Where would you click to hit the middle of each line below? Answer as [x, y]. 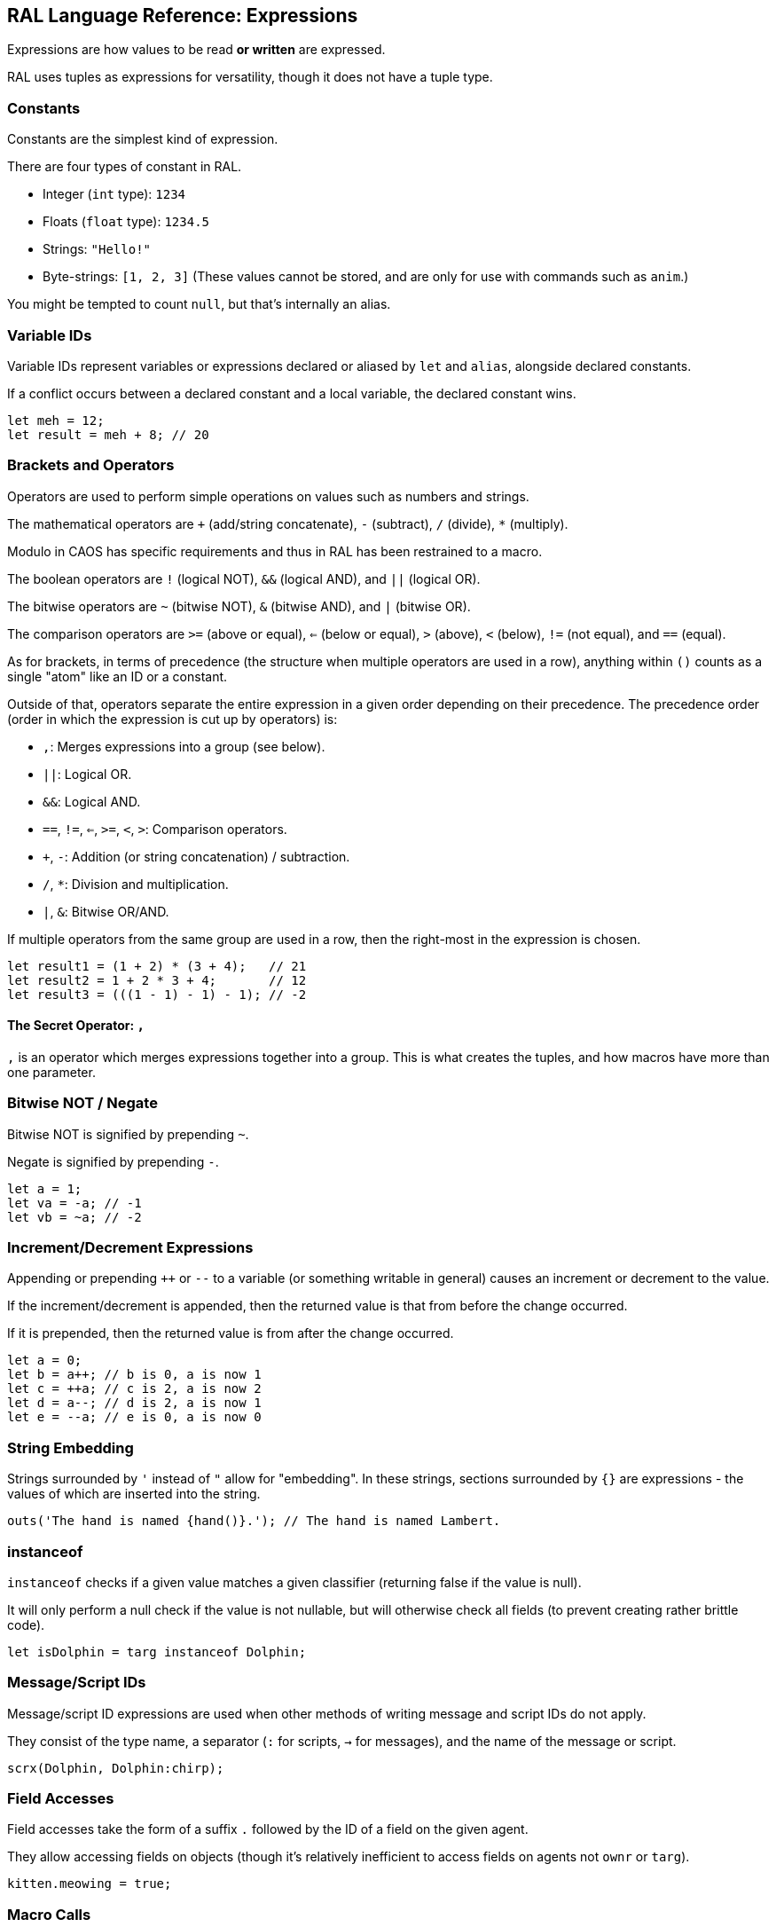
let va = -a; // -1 [74, 1203]
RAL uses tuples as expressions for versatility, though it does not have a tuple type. [250, 77]
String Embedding [71, 1447]
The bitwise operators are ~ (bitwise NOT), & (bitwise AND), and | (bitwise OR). [239, 606]
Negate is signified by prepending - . [113, 1161]
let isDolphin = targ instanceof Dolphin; [157, 1652]
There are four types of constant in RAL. [125, 167]
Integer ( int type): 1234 [114, 194]
